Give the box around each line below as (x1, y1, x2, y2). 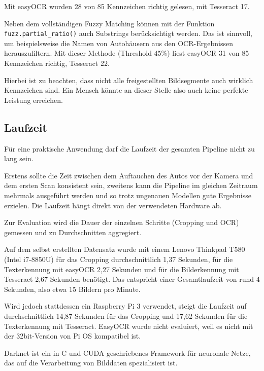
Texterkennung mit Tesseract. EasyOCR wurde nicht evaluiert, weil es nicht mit (4, 320, 253, 331)
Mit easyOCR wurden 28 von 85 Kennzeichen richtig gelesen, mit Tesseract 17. (4, 1, 250, 11)
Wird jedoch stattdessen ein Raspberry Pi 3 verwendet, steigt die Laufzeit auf (4, 301, 247, 311)
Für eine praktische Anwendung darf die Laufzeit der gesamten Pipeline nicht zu (4, 143, 255, 154)
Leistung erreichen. (4, 94, 63, 105)
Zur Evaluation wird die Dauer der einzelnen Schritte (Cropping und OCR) (4, 217, 239, 228)
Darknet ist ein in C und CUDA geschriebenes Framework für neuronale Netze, (4, 347, 251, 358)
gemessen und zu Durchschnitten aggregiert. (4, 227, 142, 237)
